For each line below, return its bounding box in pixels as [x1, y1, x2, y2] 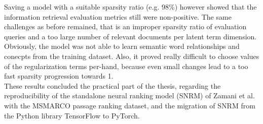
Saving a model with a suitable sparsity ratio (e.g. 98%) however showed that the [4, 2, 257, 12]
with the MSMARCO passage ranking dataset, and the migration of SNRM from [4, 100, 255, 110]
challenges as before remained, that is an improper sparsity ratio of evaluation [4, 21, 247, 32]
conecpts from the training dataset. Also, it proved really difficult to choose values [4, 50, 259, 61]
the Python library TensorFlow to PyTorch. [4, 110, 140, 120]
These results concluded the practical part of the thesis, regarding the [4, 80, 221, 91]
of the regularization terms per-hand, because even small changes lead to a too [4, 60, 248, 71]
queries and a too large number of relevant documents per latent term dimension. [4, 31, 257, 41]
